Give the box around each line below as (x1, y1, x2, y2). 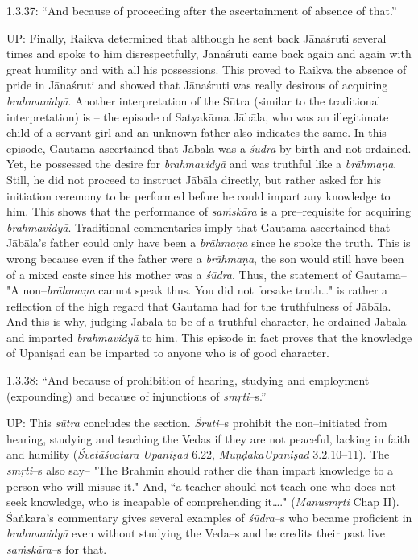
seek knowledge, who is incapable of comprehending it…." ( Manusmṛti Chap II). (6, 493, 399, 510)
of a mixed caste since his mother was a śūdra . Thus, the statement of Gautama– (6, 266, 407, 282)
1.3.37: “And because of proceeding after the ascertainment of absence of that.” (6, 2, 397, 19)
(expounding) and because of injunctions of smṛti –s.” (6, 387, 267, 404)
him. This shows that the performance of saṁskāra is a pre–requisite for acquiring (6, 203, 411, 220)
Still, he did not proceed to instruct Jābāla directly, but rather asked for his (6, 171, 382, 187)
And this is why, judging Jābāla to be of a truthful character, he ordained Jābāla (6, 313, 407, 330)
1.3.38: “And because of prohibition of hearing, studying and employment (6, 372, 370, 389)
